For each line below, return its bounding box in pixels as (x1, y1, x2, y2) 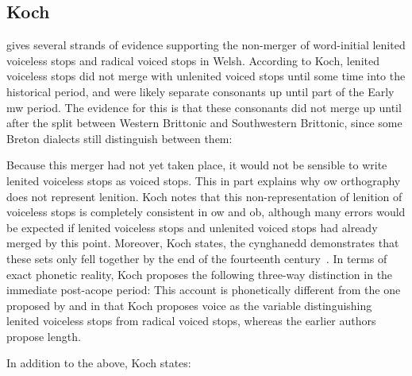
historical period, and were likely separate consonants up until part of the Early (6, 83, 395, 99)
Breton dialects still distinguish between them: (6, 130, 233, 146)
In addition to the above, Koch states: (6, 355, 191, 371)
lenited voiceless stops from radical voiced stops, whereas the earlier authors (6, 312, 376, 329)
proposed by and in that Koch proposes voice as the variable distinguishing (6, 297, 372, 313)
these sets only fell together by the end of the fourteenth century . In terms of (6, 250, 387, 266)
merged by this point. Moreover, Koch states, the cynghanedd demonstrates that (6, 235, 399, 251)
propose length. (6, 328, 81, 344)
